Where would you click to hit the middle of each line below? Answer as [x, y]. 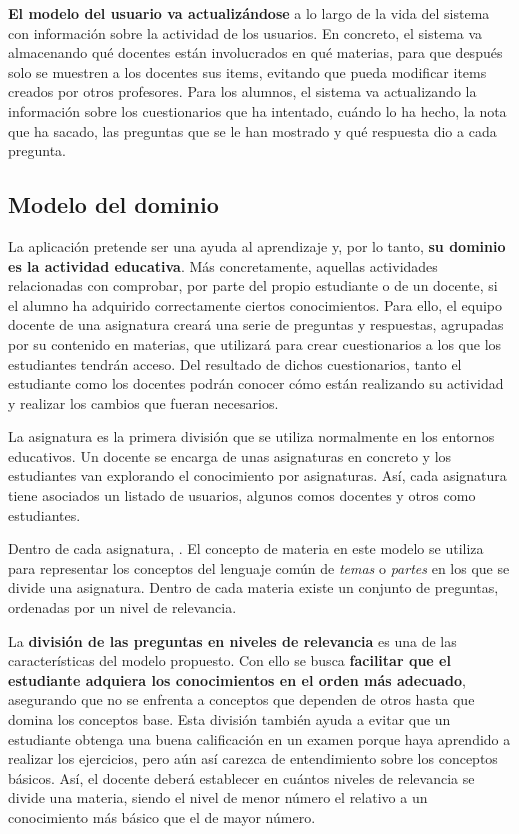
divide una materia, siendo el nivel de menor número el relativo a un [218, 797]
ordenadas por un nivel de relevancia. [122, 607]
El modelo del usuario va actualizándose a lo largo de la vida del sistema [249, 13]
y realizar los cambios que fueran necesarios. [143, 402]
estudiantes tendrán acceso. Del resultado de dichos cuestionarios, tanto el [235, 363]
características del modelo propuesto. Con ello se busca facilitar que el [229, 660]
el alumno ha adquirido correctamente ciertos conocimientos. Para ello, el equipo [255, 304]
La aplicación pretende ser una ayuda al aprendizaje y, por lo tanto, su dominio [257, 245]
